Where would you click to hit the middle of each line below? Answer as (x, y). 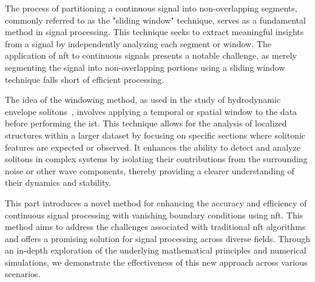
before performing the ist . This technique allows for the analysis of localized (146, 123)
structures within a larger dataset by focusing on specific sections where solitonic (155, 135)
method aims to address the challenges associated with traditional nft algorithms (155, 227)
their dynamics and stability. (58, 182)
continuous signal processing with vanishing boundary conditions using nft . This (154, 215)
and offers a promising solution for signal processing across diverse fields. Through (158, 238)
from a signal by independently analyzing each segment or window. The (138, 43)
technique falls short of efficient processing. (85, 79)
